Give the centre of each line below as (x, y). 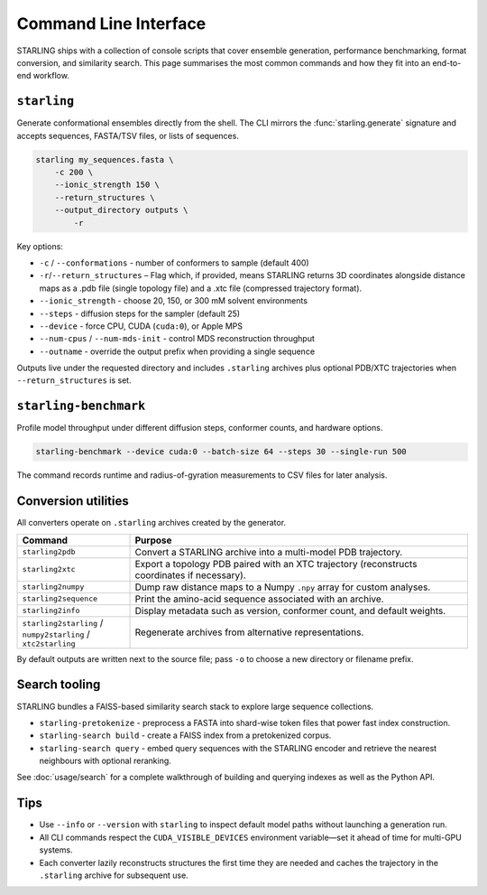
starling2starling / (63, 622)
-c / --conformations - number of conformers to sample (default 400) (175, 263)
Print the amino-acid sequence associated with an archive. (259, 599)
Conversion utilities (73, 501)
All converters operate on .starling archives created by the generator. (152, 523)
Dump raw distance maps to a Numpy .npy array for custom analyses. (283, 587)
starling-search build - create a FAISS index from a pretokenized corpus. (185, 735)
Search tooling (59, 685)
